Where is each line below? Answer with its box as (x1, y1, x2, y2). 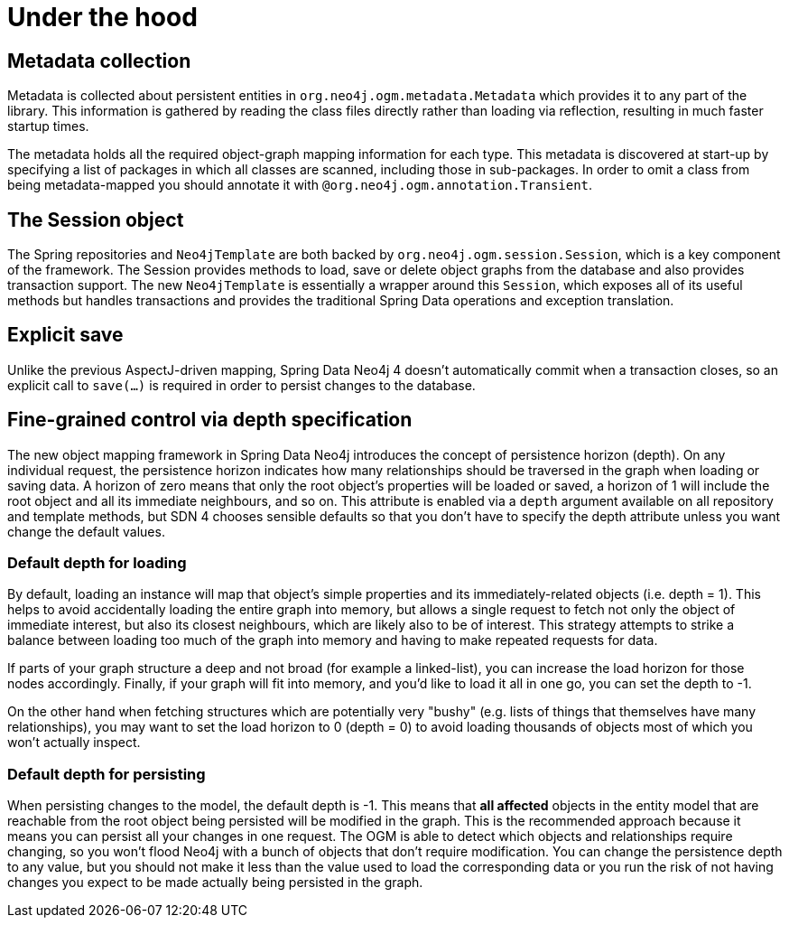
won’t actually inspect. (7, 734, 141, 751)
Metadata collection (7, 49, 191, 72)
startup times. (7, 118, 89, 135)
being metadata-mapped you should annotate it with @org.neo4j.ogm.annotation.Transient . (7, 177, 593, 193)
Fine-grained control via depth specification (7, 408, 413, 432)
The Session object (7, 208, 184, 231)
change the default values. (7, 523, 165, 539)
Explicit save (7, 323, 124, 347)
